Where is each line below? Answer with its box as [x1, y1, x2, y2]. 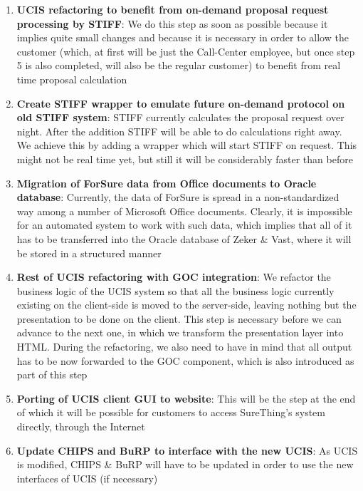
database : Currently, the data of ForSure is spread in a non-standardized [16, 190, 340, 205]
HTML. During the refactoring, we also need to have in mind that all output [16, 339, 352, 354]
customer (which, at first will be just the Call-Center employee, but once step [16, 43, 355, 58]
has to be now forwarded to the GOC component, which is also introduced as [16, 353, 354, 368]
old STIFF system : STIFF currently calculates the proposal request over [16, 110, 344, 125]
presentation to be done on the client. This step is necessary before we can [16, 311, 342, 326]
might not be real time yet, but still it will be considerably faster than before [16, 151, 353, 166]
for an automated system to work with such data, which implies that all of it [16, 217, 352, 232]
